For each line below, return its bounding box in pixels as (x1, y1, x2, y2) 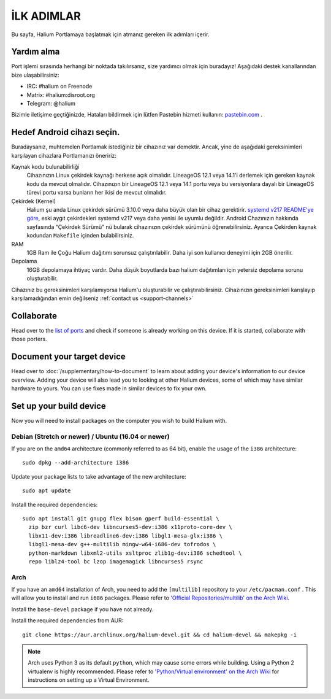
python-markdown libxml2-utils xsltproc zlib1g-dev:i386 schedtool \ (28, 549, 242, 557)
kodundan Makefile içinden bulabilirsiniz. (26, 232, 134, 239)
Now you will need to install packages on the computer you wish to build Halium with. (11, 417, 227, 424)
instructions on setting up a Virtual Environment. (28, 676, 150, 684)
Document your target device (11, 352, 126, 362)
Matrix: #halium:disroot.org (26, 91, 95, 98)
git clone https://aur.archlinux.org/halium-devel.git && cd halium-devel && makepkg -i (22, 631, 297, 638)
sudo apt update (22, 487, 71, 494)
